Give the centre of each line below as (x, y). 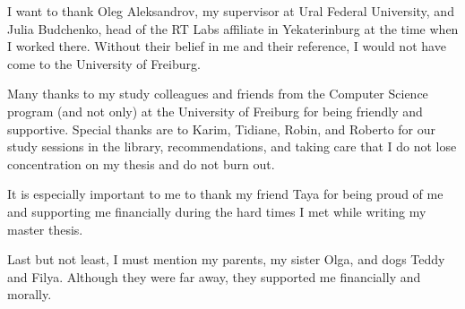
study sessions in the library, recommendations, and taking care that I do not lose (232, 146)
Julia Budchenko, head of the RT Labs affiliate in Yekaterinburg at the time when (233, 28)
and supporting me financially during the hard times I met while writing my (217, 211)
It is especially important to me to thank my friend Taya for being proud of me (225, 194)
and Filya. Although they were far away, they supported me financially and (214, 276)
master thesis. (45, 229)
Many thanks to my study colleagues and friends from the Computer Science (218, 94)
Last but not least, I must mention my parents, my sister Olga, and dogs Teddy (226, 259)
